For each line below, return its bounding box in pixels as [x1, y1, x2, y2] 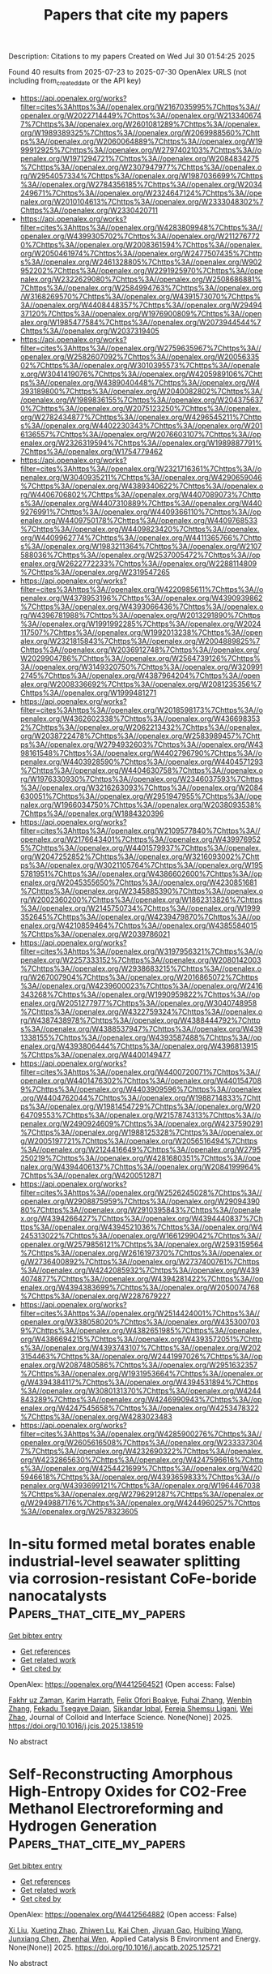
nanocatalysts [8, 1587, 108, 1605]
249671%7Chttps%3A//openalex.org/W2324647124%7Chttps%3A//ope [19, 188, 262, 198]
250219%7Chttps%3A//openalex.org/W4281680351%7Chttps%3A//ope [19, 1153, 261, 1163]
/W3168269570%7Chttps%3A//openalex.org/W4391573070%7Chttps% [19, 291, 261, 301]
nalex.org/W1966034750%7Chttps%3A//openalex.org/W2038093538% [19, 800, 261, 809]
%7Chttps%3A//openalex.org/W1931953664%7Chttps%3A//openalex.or [19, 1368, 263, 1378]
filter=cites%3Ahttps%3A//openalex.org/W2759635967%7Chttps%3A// [19, 343, 261, 353]
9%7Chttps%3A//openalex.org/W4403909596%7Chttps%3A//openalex [19, 1084, 262, 1094]
